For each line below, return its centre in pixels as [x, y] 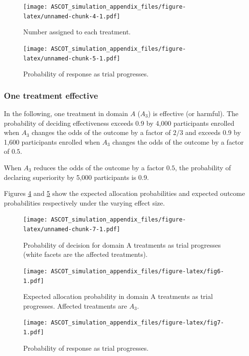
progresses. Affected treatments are [75, 305]
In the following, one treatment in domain [66, 113]
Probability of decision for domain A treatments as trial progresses [122, 245]
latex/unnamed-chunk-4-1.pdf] [72, 16]
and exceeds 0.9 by [213, 132]
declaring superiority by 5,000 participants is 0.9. [76, 177]
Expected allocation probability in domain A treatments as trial [118, 296]
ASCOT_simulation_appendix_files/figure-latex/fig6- [138, 271]
